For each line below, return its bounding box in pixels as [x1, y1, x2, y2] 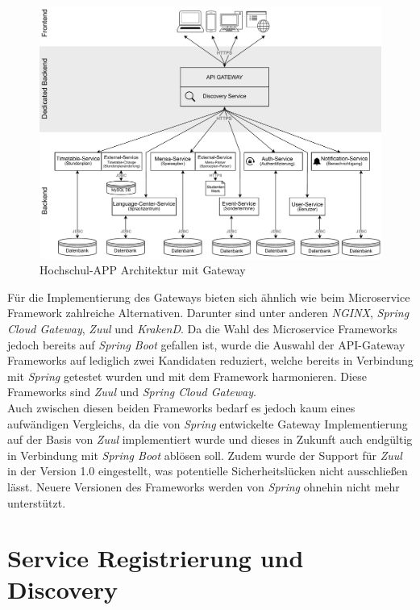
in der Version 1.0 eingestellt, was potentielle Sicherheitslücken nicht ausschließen [7, 462, 408, 479]
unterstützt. [7, 494, 66, 511]
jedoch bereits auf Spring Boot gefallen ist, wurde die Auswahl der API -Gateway [7, 336, 405, 353]
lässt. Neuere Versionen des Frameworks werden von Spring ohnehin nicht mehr [7, 478, 400, 495]
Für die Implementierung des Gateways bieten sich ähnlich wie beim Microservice [7, 288, 410, 305]
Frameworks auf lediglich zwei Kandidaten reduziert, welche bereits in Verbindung [7, 352, 414, 369]
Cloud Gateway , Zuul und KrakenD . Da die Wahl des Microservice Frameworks [7, 320, 397, 336]
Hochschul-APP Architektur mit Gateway [40, 261, 246, 278]
